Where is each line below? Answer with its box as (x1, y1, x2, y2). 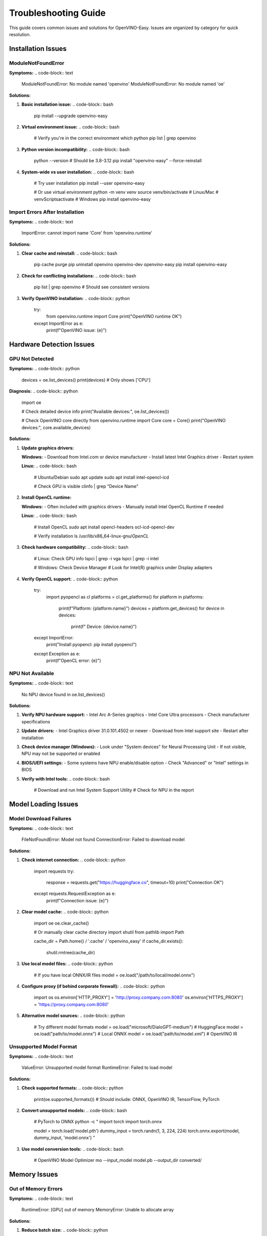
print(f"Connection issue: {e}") (46, 897, 109, 903)
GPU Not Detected (9, 355, 54, 362)
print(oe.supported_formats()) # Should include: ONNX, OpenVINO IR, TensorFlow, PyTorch (34, 1096, 220, 1102)
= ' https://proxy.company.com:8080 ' (34, 1001, 109, 1007)
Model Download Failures (9, 815, 72, 822)
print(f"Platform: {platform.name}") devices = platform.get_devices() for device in (58, 605, 224, 611)
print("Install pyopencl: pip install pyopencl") (46, 642, 137, 648)
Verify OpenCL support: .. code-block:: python (21, 576, 118, 582)
